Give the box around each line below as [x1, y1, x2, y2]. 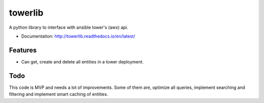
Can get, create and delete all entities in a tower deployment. [21, 59, 144, 64]
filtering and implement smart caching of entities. [9, 91, 109, 97]
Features [9, 46, 37, 54]
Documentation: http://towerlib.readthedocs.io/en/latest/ [21, 33, 135, 39]
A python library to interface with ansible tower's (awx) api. [9, 24, 128, 30]
